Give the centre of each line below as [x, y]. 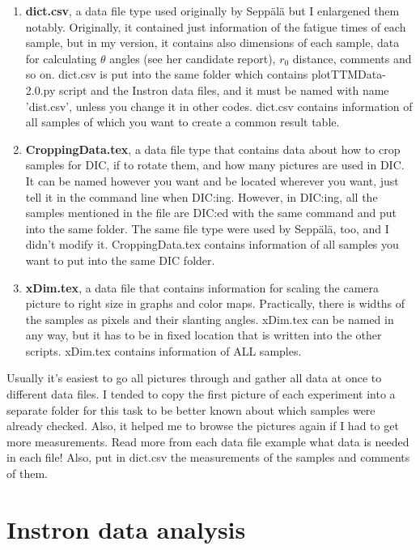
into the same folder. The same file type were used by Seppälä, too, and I [207, 228]
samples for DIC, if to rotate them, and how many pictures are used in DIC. [215, 165]
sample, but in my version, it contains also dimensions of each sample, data [212, 43]
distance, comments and [352, 58]
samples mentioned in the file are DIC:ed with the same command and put [211, 213]
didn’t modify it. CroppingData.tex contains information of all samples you [212, 244]
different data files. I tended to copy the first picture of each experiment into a [201, 394]
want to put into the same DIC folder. [120, 260]
